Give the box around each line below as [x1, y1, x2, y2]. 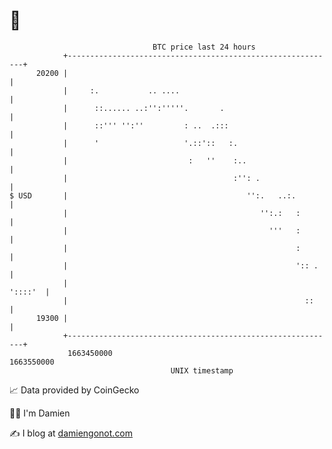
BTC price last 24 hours [152, 42, 256, 52]
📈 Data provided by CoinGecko [9, 384, 140, 396]
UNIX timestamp [170, 365, 234, 376]
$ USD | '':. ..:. [9, 190, 297, 201]
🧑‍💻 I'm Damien [9, 407, 71, 419]
